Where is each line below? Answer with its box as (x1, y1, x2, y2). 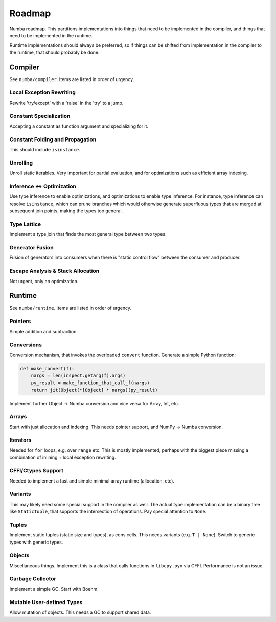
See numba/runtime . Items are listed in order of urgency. (9, 305, 132, 311)
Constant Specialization (9, 112, 71, 119)
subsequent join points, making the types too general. (9, 208, 123, 214)
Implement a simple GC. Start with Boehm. (9, 586, 99, 592)
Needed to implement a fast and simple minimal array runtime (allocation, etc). (9, 477, 175, 484)
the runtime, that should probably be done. (9, 49, 100, 55)
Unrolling (9, 159, 33, 166)
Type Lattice (9, 220, 41, 228)
